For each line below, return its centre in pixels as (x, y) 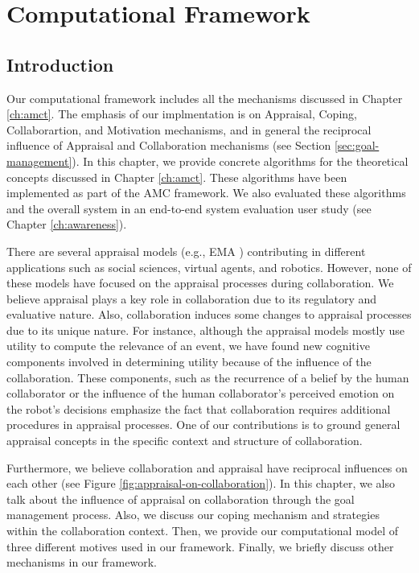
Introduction (60, 64)
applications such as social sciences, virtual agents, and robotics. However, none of (209, 267)
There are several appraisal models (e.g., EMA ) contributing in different (186, 251)
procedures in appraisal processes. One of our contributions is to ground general (203, 425)
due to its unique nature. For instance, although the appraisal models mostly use (206, 330)
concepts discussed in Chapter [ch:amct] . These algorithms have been (177, 177)
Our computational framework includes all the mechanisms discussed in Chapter (205, 98)
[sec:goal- (357, 145)
